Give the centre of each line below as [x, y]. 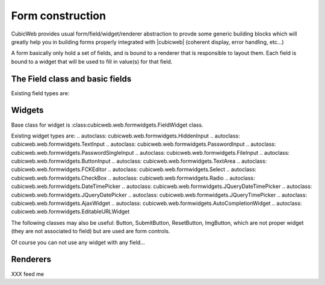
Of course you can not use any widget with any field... [78, 242]
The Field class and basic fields [71, 79]
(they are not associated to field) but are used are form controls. [91, 231]
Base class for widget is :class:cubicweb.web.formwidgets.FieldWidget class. [107, 125]
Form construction [59, 16]
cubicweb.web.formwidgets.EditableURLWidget [70, 211]
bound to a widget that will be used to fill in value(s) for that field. [92, 61]
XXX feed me [28, 274]
